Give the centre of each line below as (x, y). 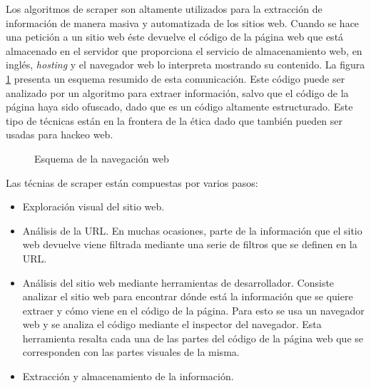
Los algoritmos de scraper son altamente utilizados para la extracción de (164, 9)
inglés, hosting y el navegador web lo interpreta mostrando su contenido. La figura (185, 65)
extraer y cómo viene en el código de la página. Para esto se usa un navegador (193, 310)
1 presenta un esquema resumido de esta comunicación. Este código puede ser (176, 78)
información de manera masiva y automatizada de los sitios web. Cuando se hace (183, 22)
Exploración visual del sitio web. (93, 206)
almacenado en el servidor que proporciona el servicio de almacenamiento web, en (184, 50)
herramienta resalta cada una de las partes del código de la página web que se (193, 338)
